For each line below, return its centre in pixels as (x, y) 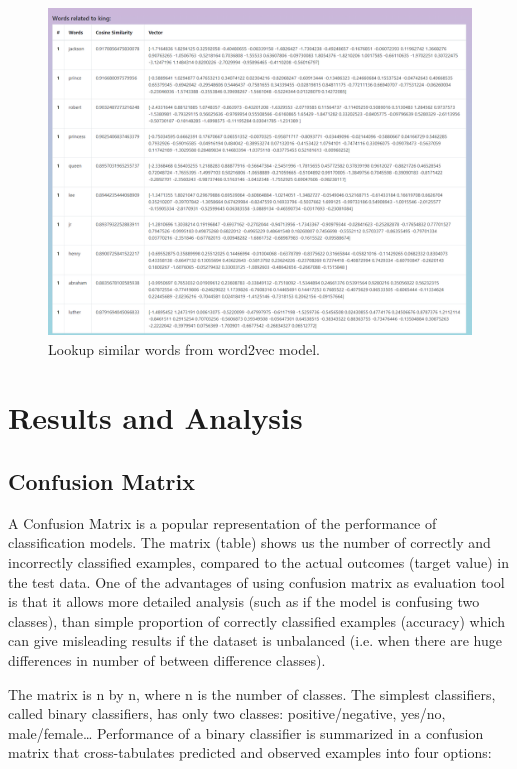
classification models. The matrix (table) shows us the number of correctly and (249, 542)
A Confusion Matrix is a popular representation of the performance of (222, 522)
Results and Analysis (155, 417)
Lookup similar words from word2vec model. (184, 348)
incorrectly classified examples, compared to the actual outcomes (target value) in (258, 562)
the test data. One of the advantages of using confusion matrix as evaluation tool (256, 581)
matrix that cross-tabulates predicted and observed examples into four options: (250, 752)
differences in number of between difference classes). (167, 660)
